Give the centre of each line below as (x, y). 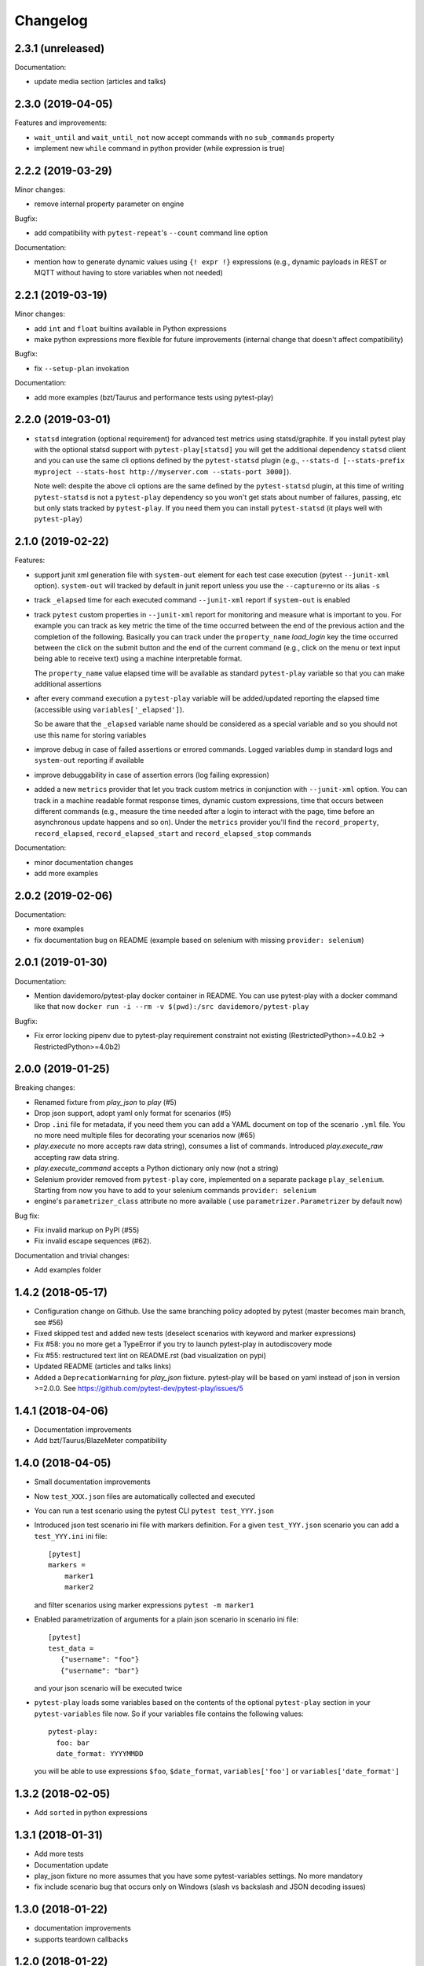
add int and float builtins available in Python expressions (130, 328)
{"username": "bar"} (100, 1670)
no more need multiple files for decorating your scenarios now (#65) (145, 1135)
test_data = (71, 1648)
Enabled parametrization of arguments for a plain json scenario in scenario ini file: (166, 1619)
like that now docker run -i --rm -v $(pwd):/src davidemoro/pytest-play (172, 1007)
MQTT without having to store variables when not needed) (129, 273)
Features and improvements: (61, 123)
